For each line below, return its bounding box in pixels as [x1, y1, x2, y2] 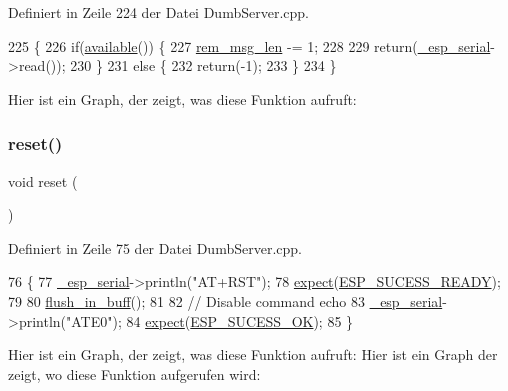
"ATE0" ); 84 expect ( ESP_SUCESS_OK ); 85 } [66, 310, 354, 331]
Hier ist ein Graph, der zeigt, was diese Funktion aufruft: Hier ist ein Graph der [8, 344, 498, 365]
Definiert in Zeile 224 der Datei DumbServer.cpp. [8, 2, 309, 22]
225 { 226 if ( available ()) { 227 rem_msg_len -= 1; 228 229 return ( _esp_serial [8, 35, 491, 56]
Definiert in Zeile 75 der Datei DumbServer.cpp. [8, 237, 302, 258]
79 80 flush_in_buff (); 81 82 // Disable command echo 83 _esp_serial [8, 290, 443, 311]
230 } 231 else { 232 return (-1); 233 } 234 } [70, 55, 337, 76]
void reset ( [8, 170, 78, 191]
